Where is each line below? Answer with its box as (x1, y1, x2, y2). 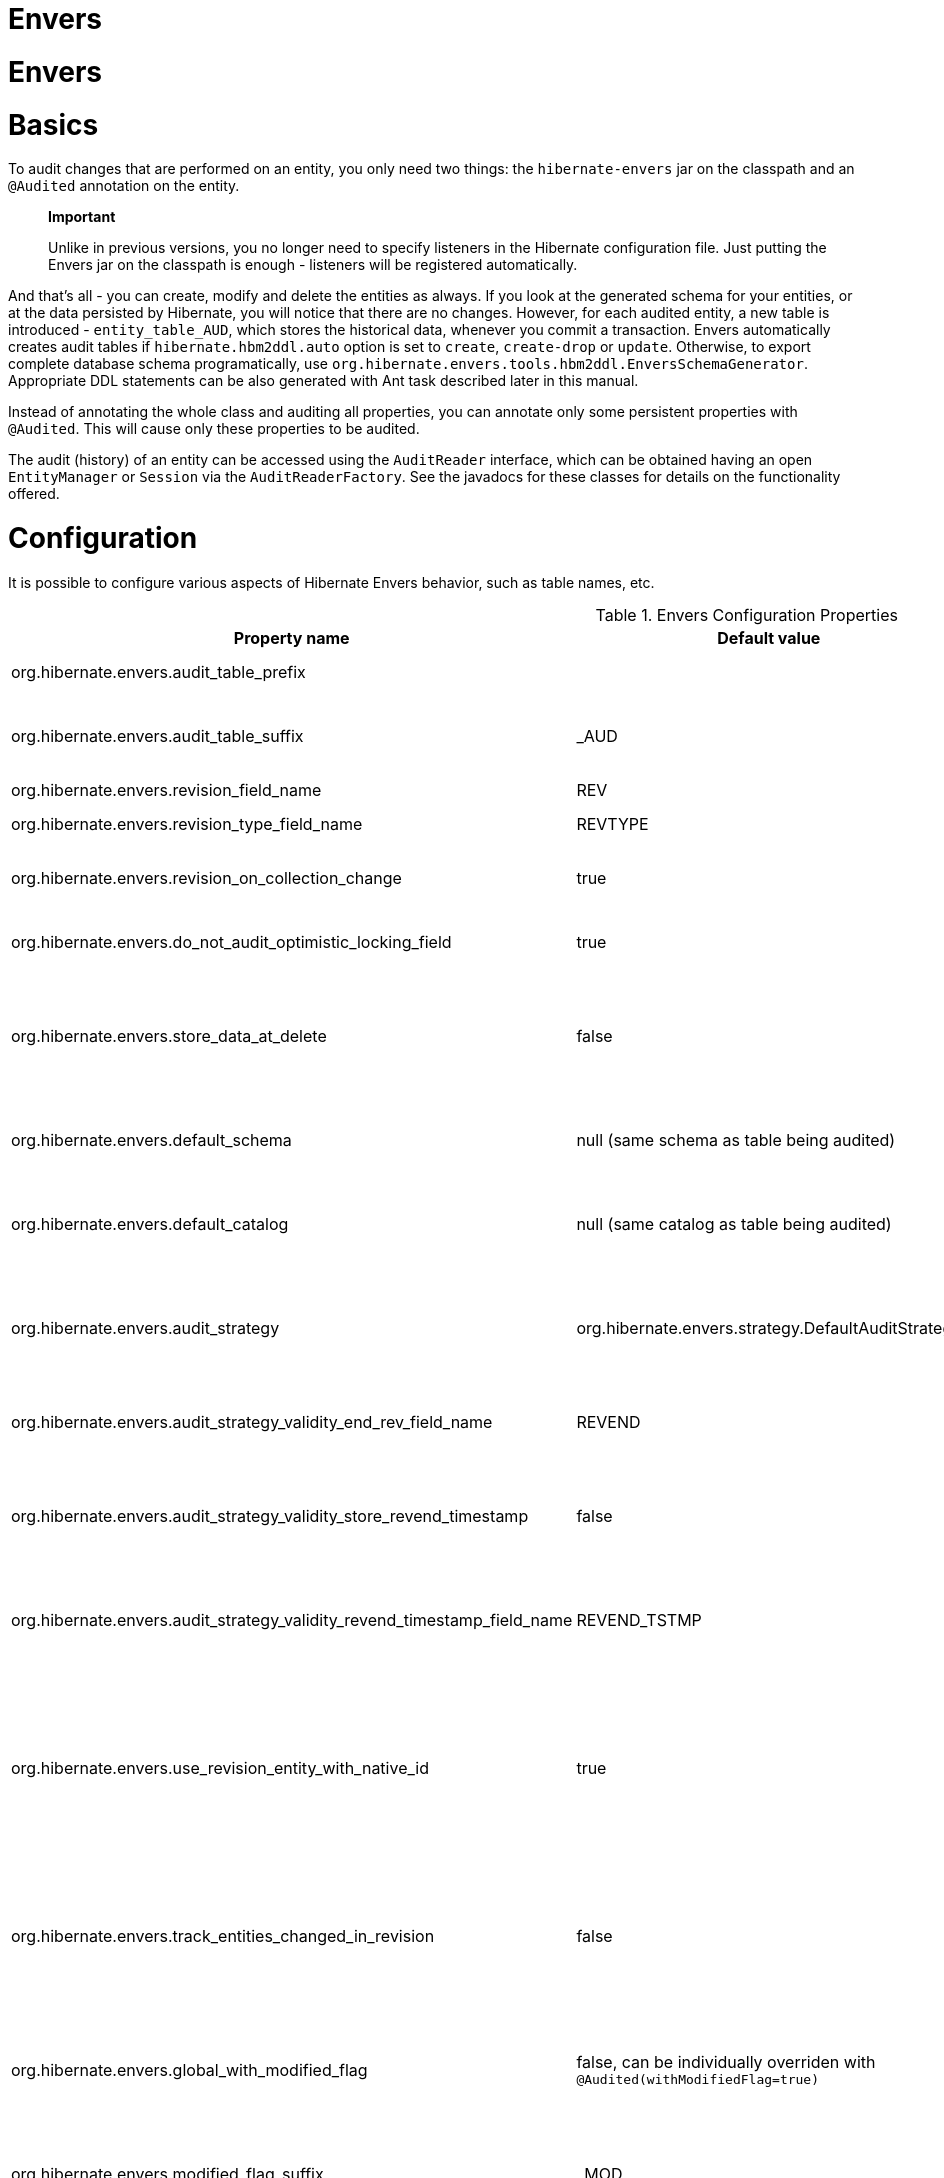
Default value (717, 627, 821, 648)
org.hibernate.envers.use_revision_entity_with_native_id (11, 1757, 429, 1778)
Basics (8, 107, 99, 142)
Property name (233, 627, 350, 648)
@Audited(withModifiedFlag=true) (576, 2072, 820, 2088)
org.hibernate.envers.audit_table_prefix (11, 661, 306, 682)
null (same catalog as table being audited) (576, 1213, 892, 1234)
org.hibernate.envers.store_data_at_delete (11, 1025, 327, 1046)
